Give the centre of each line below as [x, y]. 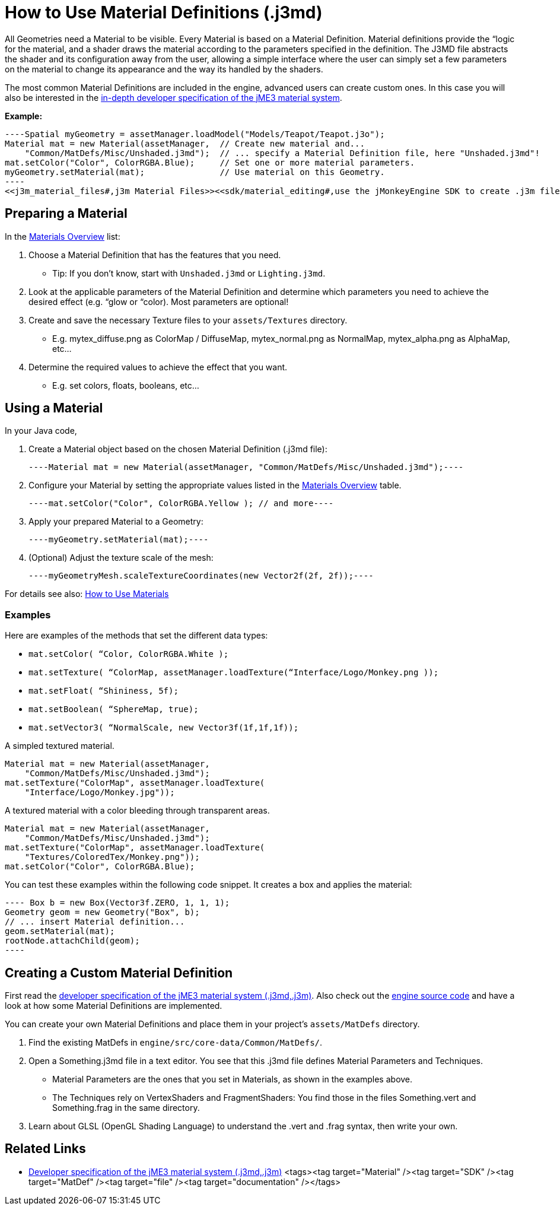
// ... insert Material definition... [95, 922]
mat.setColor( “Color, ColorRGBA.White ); [129, 654]
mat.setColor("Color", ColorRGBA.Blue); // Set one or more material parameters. [210, 162]
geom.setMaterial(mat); [60, 931]
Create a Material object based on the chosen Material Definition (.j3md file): [178, 449]
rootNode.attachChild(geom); [72, 941]
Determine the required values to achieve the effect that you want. [158, 367]
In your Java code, [41, 431]
